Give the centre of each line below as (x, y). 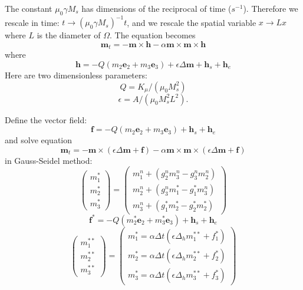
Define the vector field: (46, 119)
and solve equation (39, 140)
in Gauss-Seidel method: (49, 160)
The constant (29, 8)
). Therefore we (271, 8)
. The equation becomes (153, 35)
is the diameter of (69, 35)
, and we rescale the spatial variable (192, 22)
